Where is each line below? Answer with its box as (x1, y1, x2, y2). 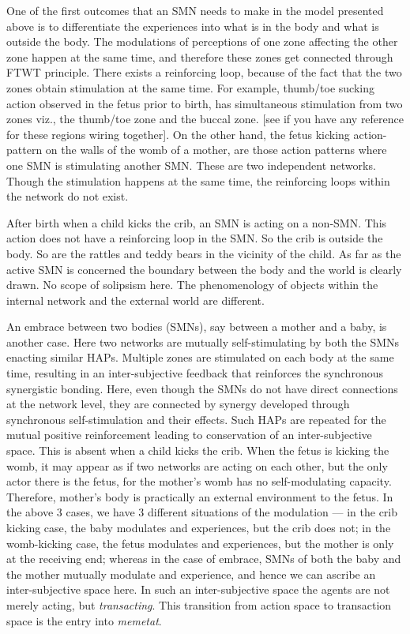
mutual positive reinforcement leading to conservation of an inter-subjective (6, 426, 372, 443)
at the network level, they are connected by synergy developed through (6, 396, 350, 412)
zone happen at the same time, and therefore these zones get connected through (6, 48, 393, 65)
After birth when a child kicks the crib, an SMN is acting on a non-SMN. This (6, 214, 387, 231)
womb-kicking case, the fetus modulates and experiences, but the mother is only (6, 535, 394, 551)
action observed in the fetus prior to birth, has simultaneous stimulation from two (6, 95, 403, 111)
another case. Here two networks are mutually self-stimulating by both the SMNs (6, 333, 400, 350)
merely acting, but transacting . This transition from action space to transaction (6, 596, 392, 613)
